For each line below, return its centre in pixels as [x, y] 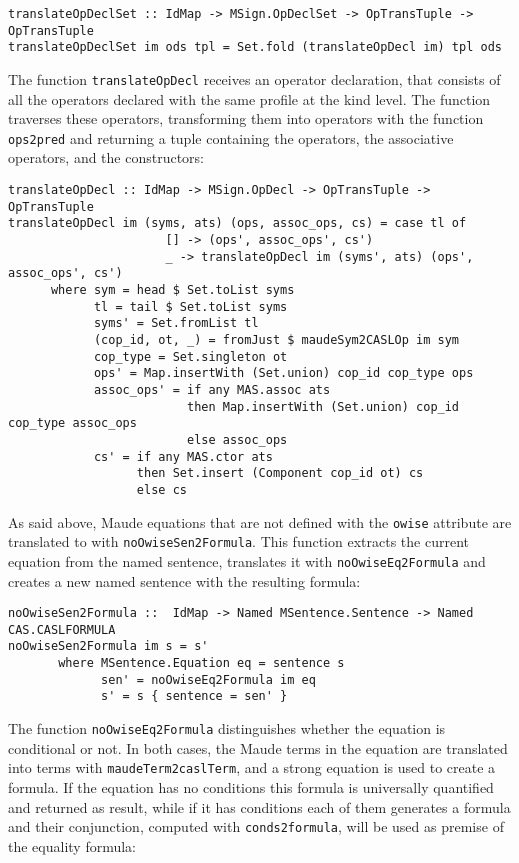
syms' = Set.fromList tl [176, 323]
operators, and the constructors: [106, 157]
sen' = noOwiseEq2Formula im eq [208, 679]
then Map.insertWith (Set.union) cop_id [323, 406]
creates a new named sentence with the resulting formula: [184, 580]
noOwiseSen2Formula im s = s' [108, 646]
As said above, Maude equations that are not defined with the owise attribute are [260, 521]
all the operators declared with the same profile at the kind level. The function [249, 98]
